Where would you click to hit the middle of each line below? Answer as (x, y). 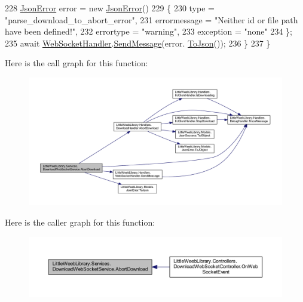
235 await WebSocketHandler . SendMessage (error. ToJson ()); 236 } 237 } (138, 43)
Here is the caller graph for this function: (80, 222)
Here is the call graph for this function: (76, 63)
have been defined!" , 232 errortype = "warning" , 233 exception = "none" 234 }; (149, 31)
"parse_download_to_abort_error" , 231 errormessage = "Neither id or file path (151, 19)
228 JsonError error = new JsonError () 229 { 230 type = (110, 8)
